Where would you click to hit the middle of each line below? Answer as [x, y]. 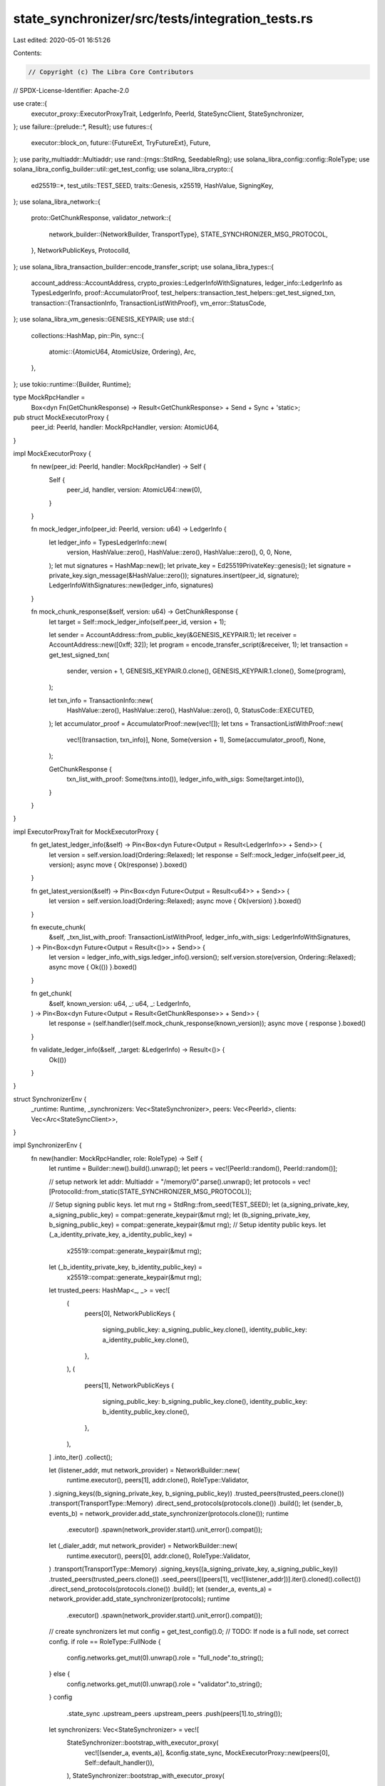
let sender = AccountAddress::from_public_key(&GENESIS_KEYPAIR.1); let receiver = [173, 634]
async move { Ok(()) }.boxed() [93, 967]
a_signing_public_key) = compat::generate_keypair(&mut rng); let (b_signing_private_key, [180, 1214]
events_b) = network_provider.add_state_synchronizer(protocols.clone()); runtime [169, 1513]
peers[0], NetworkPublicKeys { [130, 1313]
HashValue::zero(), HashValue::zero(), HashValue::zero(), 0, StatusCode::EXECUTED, [191, 710]
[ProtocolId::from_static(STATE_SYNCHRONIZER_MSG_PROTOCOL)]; [150, 1191]
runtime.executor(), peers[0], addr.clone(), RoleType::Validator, [159, 1556]
